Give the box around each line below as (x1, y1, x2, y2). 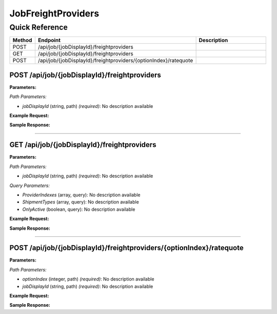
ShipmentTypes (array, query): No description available (22, 199, 140, 205)
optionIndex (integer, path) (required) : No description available (22, 276, 154, 282)
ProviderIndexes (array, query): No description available (22, 192, 141, 198)
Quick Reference (9, 23, 68, 32)
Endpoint (37, 36, 61, 44)
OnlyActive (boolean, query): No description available (22, 206, 135, 212)
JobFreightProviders (9, 8, 100, 19)
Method (12, 36, 32, 44)
